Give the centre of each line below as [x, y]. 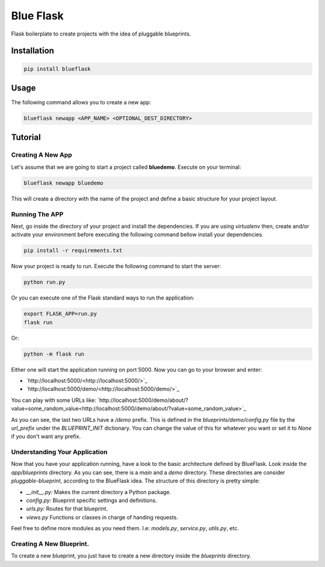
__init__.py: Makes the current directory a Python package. [99, 492]
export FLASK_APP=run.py [60, 314]
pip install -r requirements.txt [73, 251]
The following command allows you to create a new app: [81, 102]
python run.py [45, 282]
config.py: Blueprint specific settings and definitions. [92, 500]
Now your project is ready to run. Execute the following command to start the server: [116, 266]
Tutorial [26, 138]
